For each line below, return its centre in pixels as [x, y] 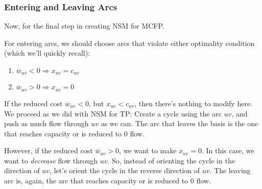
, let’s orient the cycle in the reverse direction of [125, 170]
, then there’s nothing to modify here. [194, 103]
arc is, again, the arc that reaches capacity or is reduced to [96, 181]
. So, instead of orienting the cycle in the [171, 160]
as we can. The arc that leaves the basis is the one [180, 123]
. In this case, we [228, 150]
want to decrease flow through [51, 160]
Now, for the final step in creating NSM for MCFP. [84, 26]
